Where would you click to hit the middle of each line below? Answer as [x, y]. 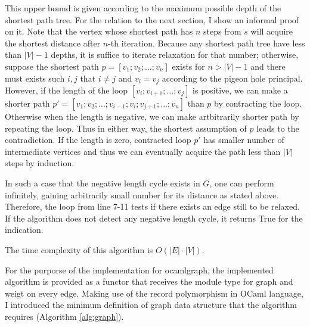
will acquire [272, 31]
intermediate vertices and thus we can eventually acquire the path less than [143, 151]
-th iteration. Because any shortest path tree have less [207, 43]
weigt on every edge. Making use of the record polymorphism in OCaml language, [154, 293]
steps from [222, 31]
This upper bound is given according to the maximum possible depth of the [143, 8]
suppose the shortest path [52, 66]
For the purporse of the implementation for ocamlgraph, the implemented [139, 270]
